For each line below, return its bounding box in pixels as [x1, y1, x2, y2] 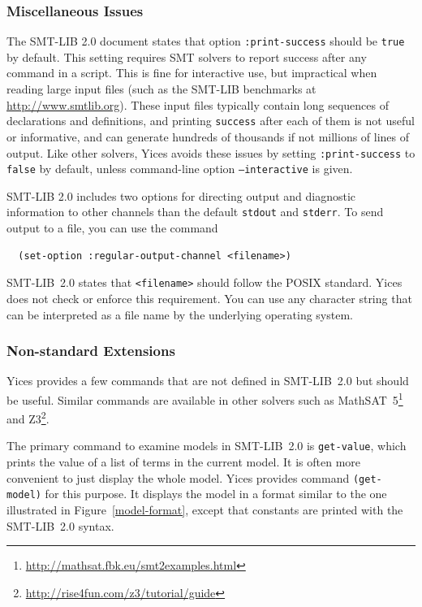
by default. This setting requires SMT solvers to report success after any [6, 48, 367, 65]
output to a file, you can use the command [6, 219, 218, 236]
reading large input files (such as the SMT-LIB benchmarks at [6, 80, 316, 98]
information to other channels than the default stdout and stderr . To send [6, 203, 384, 220]
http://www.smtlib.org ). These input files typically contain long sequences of [6, 96, 389, 113]
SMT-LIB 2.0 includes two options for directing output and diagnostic [6, 187, 356, 204]
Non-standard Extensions [6, 340, 175, 361]
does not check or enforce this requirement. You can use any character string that [6, 289, 412, 306]
